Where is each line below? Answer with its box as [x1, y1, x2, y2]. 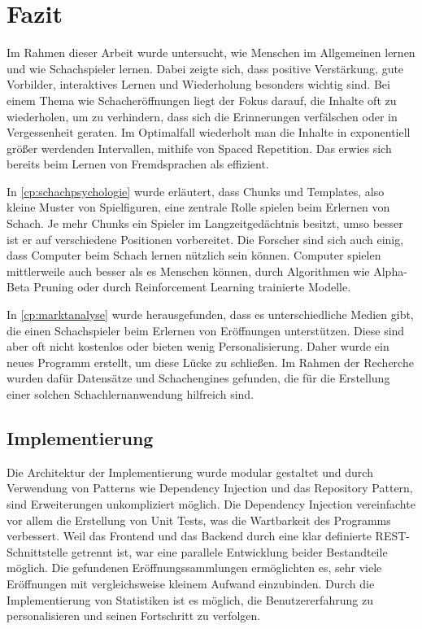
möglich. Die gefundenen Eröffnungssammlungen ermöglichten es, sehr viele [7, 559, 382, 576]
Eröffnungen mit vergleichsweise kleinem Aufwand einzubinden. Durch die [7, 574, 375, 592]
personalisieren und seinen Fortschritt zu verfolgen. [7, 607, 261, 624]
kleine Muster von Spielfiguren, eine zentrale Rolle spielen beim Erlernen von [7, 199, 390, 216]
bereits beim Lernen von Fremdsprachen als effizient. [7, 155, 269, 173]
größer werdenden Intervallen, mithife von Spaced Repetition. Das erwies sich [7, 139, 392, 156]
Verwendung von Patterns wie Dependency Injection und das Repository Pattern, [7, 479, 413, 496]
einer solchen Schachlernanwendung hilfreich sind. [7, 386, 255, 402]
